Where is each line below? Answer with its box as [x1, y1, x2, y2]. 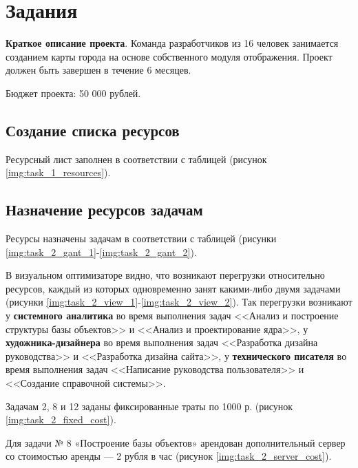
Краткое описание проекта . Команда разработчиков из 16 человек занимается [6, 36, 339, 50]
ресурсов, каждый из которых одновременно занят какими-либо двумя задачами [6, 281, 341, 295]
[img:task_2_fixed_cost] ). [6, 412, 116, 427]
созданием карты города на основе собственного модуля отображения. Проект [6, 49, 333, 63]
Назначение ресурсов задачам [6, 199, 203, 220]
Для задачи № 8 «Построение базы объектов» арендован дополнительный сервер [6, 435, 346, 449]
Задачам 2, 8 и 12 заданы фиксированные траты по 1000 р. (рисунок [6, 398, 293, 413]
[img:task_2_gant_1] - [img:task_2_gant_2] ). [6, 244, 197, 259]
